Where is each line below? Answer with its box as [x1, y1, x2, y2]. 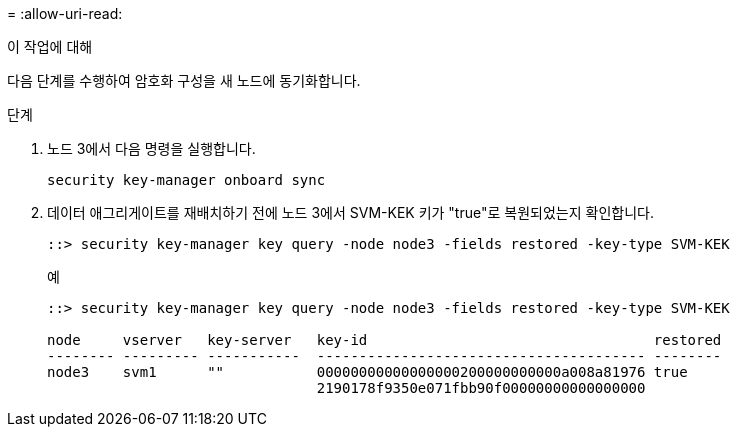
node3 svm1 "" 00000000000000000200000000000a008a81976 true [47, 364, 688, 380]
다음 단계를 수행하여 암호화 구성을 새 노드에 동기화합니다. [7, 72, 361, 89]
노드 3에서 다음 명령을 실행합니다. [47, 140, 256, 157]
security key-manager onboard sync [47, 172, 326, 188]
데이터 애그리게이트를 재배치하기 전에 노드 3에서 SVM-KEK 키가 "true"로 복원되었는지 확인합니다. [47, 204, 654, 221]
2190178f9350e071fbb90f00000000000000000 [316, 380, 646, 396]
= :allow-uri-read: [7, 5, 123, 22]
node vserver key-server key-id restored [47, 332, 722, 348]
